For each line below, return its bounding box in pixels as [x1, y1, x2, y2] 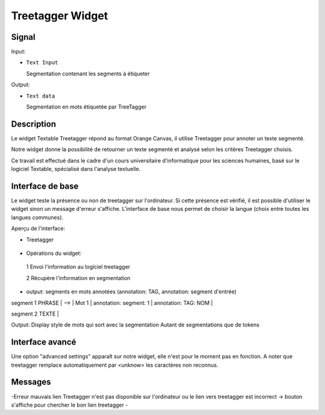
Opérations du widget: [26, 249, 82, 257]
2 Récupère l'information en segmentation [26, 274, 131, 281]
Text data [26, 92, 55, 99]
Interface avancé [11, 337, 76, 348]
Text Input [26, 59, 58, 66]
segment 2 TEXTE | [11, 310, 60, 317]
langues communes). [11, 214, 64, 221]
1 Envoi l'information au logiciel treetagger [26, 263, 131, 270]
